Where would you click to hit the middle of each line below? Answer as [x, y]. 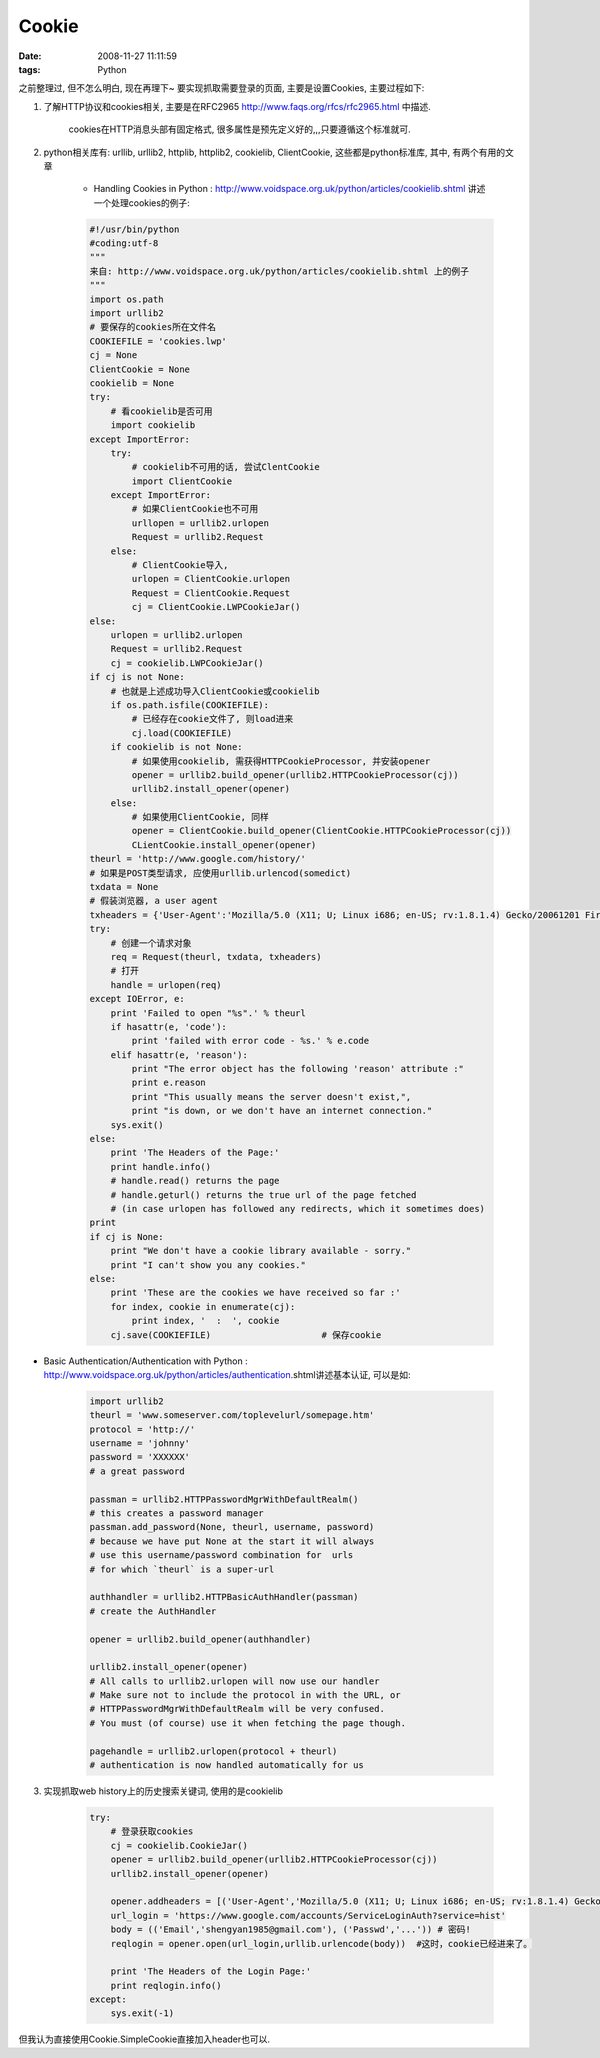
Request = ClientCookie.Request [210, 593]
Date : [30, 56]
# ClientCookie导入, [180, 565]
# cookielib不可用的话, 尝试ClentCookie [225, 467]
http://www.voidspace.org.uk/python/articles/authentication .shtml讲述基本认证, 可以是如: [227, 1374]
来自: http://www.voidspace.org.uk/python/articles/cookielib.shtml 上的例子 [279, 271]
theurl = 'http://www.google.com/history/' [198, 859]
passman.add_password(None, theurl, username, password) [232, 1527]
